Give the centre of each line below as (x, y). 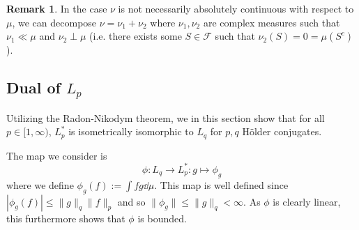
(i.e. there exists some (136, 36)
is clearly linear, (307, 201)
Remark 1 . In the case (57, 8)
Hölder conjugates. (282, 131)
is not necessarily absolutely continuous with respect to (236, 8)
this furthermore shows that (66, 218)
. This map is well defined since (221, 184)
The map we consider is (57, 155)
